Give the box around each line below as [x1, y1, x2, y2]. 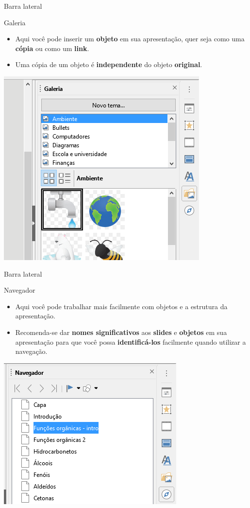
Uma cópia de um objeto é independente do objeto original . [15, 59, 202, 70]
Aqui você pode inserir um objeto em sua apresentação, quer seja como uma [15, 34, 245, 44]
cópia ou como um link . [15, 43, 89, 53]
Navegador [4, 285, 35, 295]
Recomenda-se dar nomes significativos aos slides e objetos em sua [15, 327, 227, 337]
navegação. [15, 346, 48, 356]
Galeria [4, 17, 26, 27]
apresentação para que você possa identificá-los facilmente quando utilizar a [15, 336, 246, 347]
